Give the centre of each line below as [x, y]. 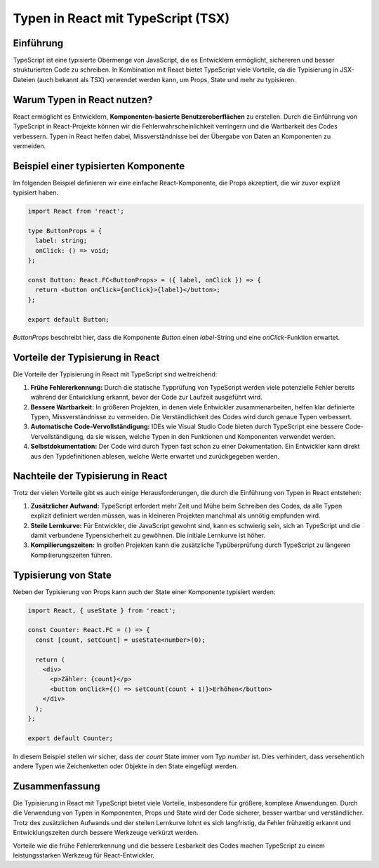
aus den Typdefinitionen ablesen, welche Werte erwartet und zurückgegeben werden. [155, 456]
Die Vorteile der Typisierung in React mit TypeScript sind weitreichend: [115, 374]
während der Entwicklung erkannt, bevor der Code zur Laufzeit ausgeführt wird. [146, 397]
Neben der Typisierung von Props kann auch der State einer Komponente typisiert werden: [144, 592]
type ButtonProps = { [65, 231]
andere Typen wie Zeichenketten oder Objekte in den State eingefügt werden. [126, 766]
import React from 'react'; [76, 211]
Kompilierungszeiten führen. [71, 555]
